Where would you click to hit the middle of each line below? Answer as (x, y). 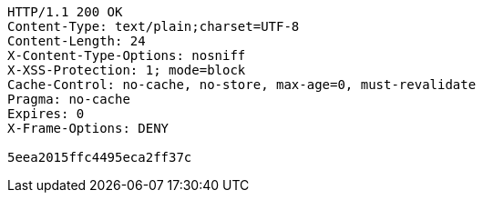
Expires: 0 (46, 114)
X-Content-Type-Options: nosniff (127, 55)
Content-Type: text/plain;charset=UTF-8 (154, 26)
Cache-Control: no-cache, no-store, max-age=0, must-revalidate (242, 85)
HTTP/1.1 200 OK (65, 12)
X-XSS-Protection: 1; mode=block (127, 70)
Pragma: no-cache (69, 99)
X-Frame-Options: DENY (88, 128)
